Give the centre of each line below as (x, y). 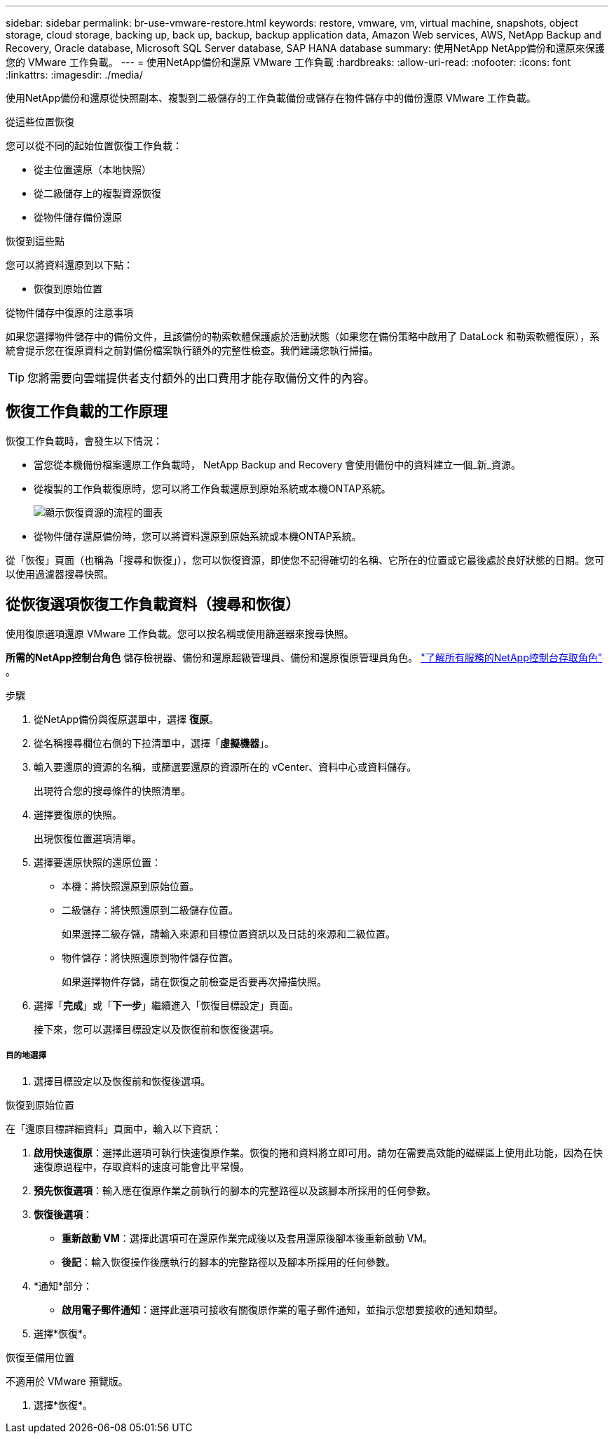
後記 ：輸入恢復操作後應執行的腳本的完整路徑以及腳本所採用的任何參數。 (228, 1262)
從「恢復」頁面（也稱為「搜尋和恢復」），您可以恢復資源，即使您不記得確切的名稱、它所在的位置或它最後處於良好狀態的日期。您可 (305, 560)
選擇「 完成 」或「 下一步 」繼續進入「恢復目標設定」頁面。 (166, 1005)
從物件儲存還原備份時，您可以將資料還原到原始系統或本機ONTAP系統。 (198, 536)
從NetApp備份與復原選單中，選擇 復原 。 (127, 719)
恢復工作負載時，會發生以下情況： (84, 440)
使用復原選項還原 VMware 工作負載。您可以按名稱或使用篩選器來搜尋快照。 (180, 633)
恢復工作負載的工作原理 (87, 412)
